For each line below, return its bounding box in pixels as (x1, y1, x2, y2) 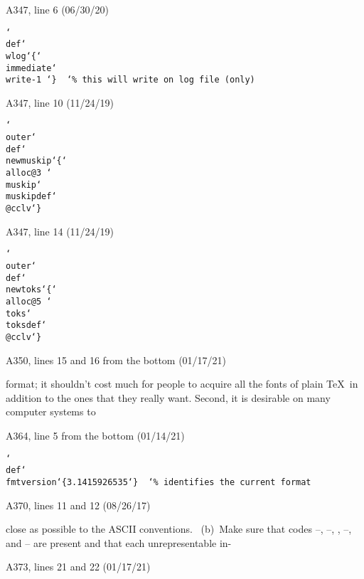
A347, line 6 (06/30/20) (6, 2, 109, 16)
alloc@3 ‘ (6, 168, 52, 179)
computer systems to (6, 404, 96, 419)
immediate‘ (6, 63, 57, 73)
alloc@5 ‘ (6, 296, 52, 307)
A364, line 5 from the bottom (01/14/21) (6, 427, 185, 442)
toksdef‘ (6, 320, 47, 331)
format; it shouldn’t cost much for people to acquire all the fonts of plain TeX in (6, 376, 358, 391)
